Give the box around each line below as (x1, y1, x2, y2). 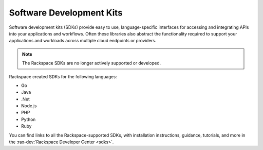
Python (21, 117, 36, 122)
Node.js (21, 103, 37, 109)
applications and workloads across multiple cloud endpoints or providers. (9, 38, 157, 44)
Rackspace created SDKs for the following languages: (9, 73, 117, 80)
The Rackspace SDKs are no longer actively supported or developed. (22, 60, 161, 66)
